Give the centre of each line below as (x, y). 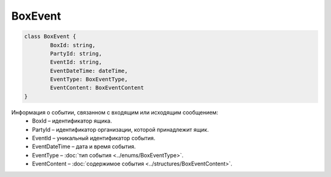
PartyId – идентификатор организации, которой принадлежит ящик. (120, 129)
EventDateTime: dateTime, (89, 71)
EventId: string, (76, 62)
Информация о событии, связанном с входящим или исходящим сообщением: (115, 112)
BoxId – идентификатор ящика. (72, 121)
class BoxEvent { (50, 36)
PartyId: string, (76, 53)
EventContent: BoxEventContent (97, 88)
